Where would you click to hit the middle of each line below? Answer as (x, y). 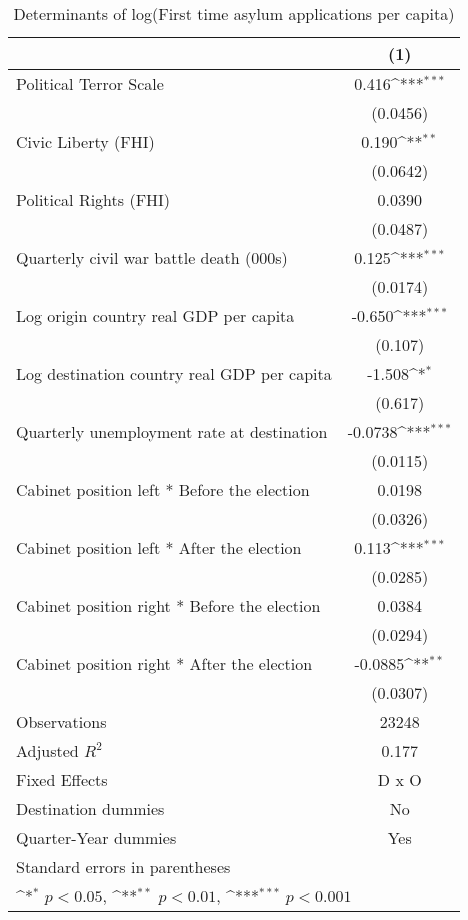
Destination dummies (90, 808)
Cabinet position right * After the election (164, 663)
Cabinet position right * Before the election (168, 605)
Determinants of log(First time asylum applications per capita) (234, 13)
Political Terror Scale (90, 83)
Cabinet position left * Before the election (163, 489)
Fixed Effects (62, 779)
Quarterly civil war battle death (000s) (152, 257)
